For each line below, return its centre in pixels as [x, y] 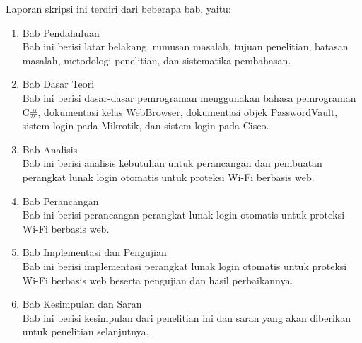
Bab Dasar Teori [58, 84]
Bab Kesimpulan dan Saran [82, 304]
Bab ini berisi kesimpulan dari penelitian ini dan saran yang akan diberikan [187, 317]
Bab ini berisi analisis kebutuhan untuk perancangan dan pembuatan [172, 163]
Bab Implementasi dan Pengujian [94, 252]
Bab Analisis [50, 149]
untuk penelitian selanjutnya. [86, 331]
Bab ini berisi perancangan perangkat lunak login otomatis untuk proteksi [183, 215]
